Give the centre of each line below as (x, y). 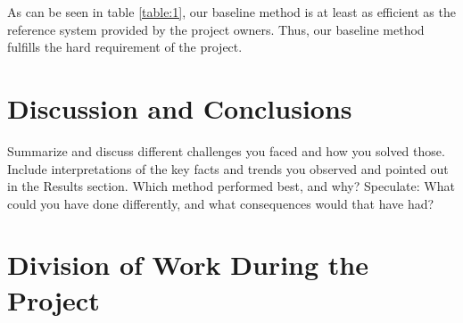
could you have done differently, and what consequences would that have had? (221, 203)
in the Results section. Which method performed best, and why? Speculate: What (231, 186)
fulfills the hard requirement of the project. (125, 47)
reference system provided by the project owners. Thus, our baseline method (216, 29)
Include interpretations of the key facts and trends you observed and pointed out (228, 168)
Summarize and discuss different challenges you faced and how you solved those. (226, 150)
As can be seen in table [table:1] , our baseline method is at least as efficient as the (231, 12)
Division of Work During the (188, 265)
